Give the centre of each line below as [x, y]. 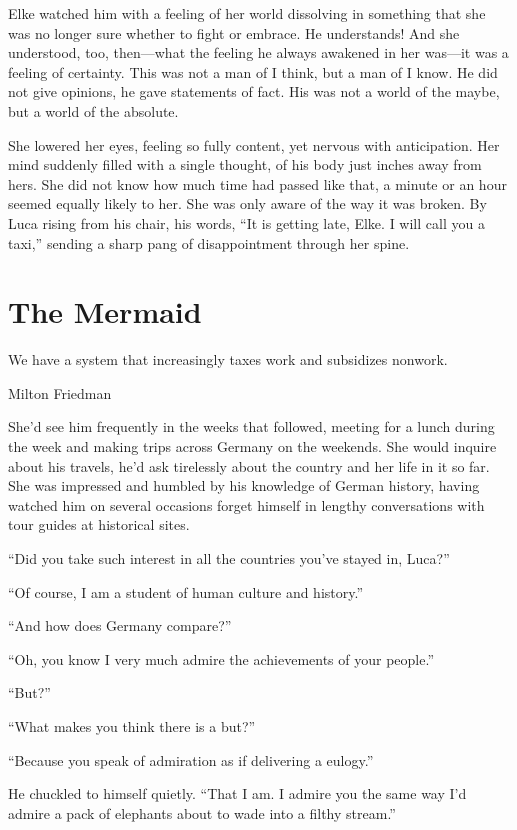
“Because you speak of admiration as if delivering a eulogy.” [191, 759]
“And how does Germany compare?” [120, 625]
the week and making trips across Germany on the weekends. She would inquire [252, 446]
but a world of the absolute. [93, 110]
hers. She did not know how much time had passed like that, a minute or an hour [257, 183]
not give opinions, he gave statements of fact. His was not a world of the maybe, [254, 91]
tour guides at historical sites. [99, 524]
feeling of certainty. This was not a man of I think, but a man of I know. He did [253, 71]
